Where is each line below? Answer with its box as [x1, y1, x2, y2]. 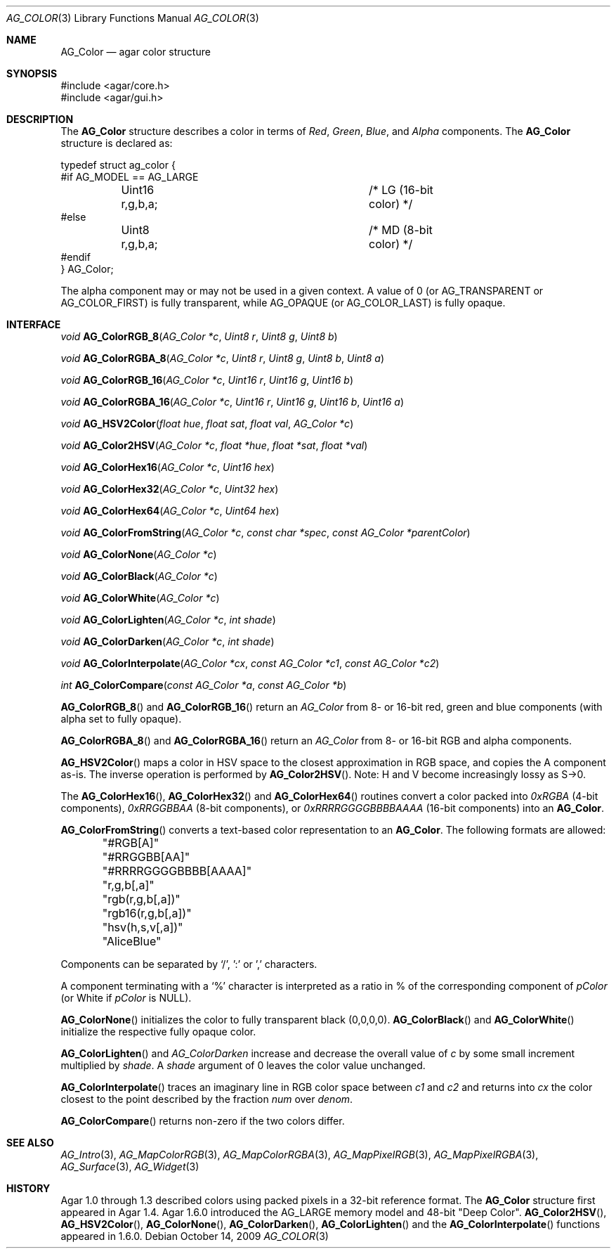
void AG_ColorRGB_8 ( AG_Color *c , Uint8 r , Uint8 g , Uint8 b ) [60, 330, 338, 342]
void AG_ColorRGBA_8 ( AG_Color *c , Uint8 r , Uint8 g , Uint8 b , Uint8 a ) [60, 352, 384, 364]
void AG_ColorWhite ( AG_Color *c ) [60, 592, 220, 604]
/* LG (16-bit [368, 183, 433, 197]
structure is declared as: [60, 137, 173, 149]
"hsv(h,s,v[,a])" [102, 920, 183, 934]
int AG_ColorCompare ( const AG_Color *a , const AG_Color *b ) [60, 679, 347, 691]
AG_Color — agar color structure [60, 46, 211, 58]
